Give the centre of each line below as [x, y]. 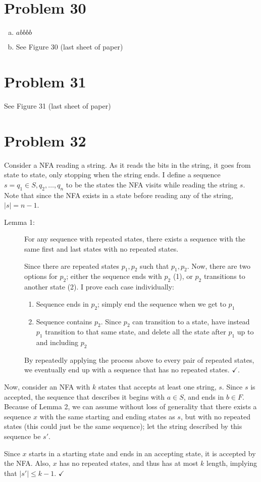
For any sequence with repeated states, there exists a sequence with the [135, 239]
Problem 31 [45, 81]
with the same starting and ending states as [107, 416]
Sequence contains [64, 321]
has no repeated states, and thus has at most [129, 463]
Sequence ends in [62, 303]
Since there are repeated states [72, 266]
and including [57, 342]
